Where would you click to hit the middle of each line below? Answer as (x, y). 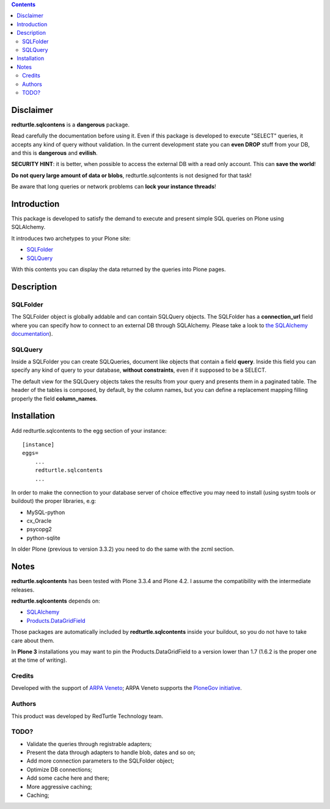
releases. (23, 590)
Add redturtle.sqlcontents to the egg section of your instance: (89, 430)
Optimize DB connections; (60, 769)
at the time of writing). (39, 660)
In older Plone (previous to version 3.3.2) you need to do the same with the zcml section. (123, 549)
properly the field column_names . (54, 398)
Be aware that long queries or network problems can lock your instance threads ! (114, 187)
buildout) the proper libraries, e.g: (54, 501)
